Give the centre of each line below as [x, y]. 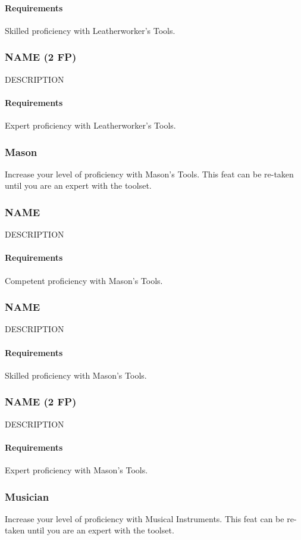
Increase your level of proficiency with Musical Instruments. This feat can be [145, 518]
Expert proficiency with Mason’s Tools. [76, 470]
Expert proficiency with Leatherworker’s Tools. [90, 125]
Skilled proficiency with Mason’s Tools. [76, 375]
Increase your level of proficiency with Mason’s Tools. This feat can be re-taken [149, 174]
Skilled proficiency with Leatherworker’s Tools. [90, 30]
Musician [27, 496]
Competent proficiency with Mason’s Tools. [84, 280]
